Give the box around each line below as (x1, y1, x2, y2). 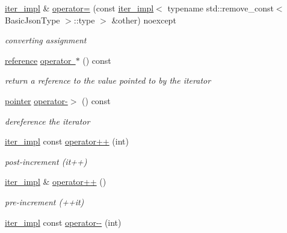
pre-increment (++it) (5, 195, 84, 208)
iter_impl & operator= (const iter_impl (5, 2, 154, 14)
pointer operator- (5, 94, 68, 107)
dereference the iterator (5, 114, 90, 127)
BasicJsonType (5, 13, 60, 26)
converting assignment (5, 34, 87, 46)
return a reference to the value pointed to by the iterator (5, 74, 211, 87)
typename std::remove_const (167, 2, 274, 14)
